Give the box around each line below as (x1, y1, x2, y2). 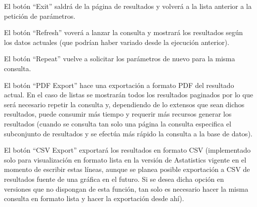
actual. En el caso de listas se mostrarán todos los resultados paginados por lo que (4, 89, 253, 100)
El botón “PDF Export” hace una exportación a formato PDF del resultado (4, 80, 234, 90)
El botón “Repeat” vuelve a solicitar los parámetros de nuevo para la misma (4, 53, 235, 64)
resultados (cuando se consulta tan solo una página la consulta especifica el (4, 118, 231, 128)
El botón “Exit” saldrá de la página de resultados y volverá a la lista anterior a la (4, 1, 252, 11)
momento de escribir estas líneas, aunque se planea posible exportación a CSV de (4, 164, 250, 174)
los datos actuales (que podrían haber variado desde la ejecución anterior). (4, 37, 229, 47)
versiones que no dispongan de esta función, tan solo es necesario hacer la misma (4, 183, 249, 194)
